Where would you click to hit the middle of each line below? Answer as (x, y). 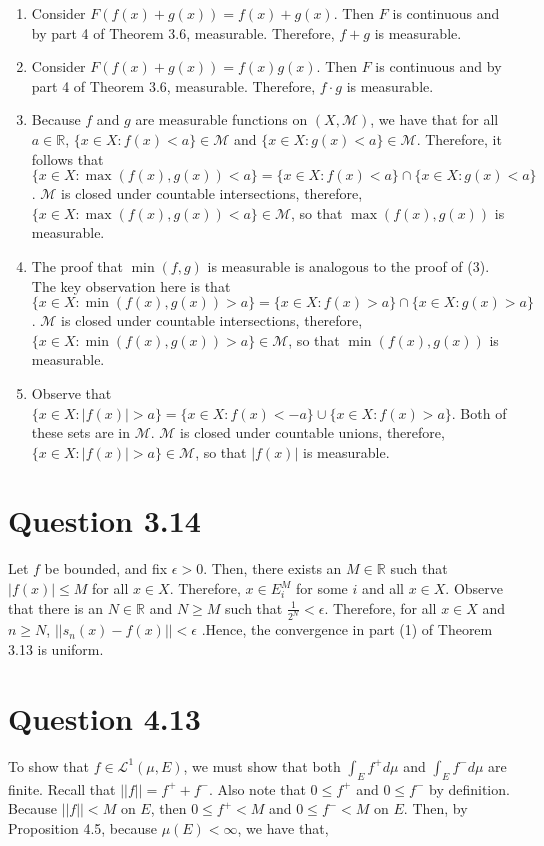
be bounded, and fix (106, 568)
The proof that (77, 265)
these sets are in (81, 432)
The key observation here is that (131, 285)
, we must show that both (262, 765)
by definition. (469, 788)
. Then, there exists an (272, 568)
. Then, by (435, 808)
